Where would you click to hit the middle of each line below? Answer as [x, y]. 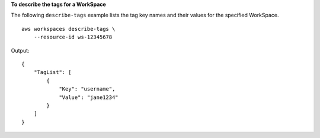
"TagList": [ [52, 72]
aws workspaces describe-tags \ [68, 29]
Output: [20, 50]
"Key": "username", [87, 89]
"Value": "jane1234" [89, 97]
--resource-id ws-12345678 [73, 37]
